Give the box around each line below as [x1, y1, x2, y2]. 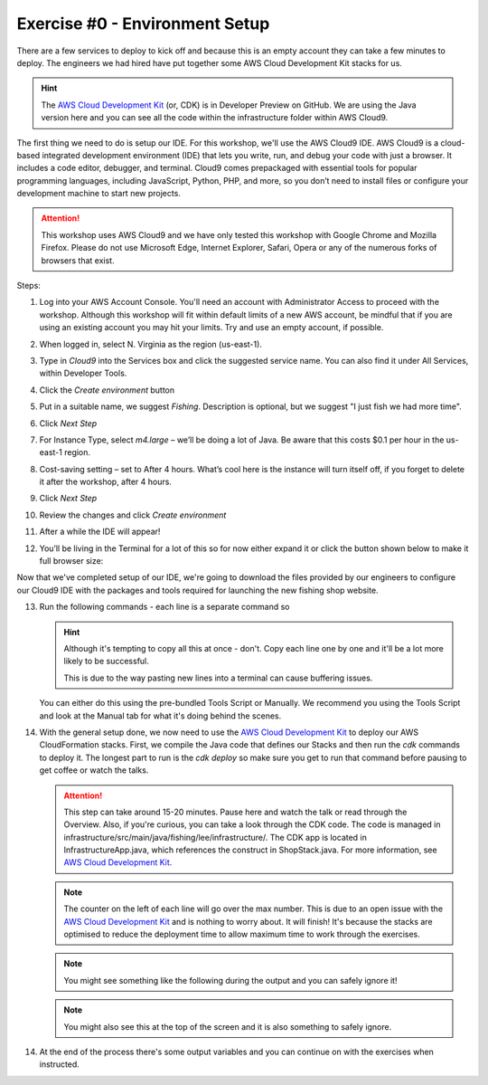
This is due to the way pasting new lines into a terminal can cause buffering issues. [63, 672, 373, 683]
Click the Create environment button [39, 385, 175, 395]
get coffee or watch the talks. [39, 765, 149, 776]
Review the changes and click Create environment [39, 509, 227, 520]
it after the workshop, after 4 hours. [39, 476, 172, 488]
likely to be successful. [63, 656, 149, 667]
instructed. [39, 1059, 80, 1070]
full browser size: [39, 556, 104, 566]
